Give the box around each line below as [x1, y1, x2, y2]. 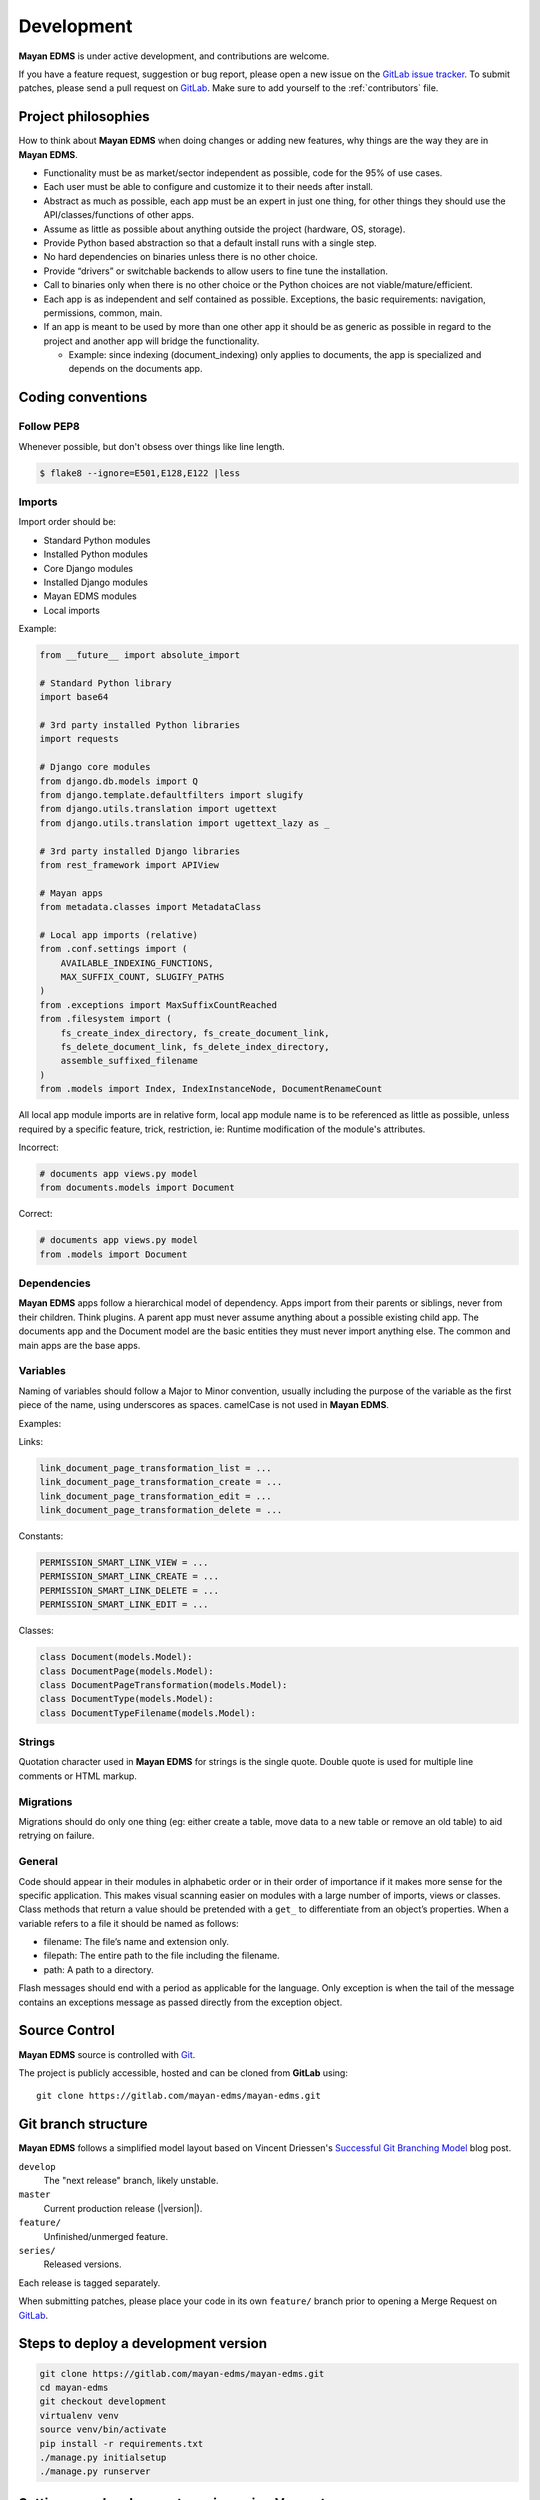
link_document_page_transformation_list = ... [39, 1462, 272, 1474]
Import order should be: [18, 516, 117, 528]
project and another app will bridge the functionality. [43, 335, 260, 347]
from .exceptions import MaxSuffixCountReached [39, 999, 277, 1010]
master [18, 2189, 51, 2200]
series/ [18, 2245, 57, 2256]
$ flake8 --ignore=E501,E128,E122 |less [39, 467, 240, 479]
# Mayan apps [39, 887, 104, 899]
